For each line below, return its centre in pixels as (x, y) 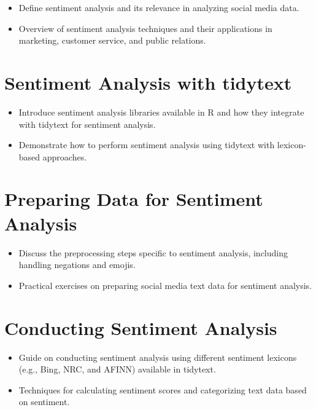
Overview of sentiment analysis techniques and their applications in (145, 28)
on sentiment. (44, 402)
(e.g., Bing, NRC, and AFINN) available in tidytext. (117, 369)
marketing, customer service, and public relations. (112, 40)
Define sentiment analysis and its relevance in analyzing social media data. (159, 7)
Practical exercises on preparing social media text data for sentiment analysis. (165, 285)
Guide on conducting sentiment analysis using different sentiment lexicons (158, 357)
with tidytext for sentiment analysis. (87, 124)
